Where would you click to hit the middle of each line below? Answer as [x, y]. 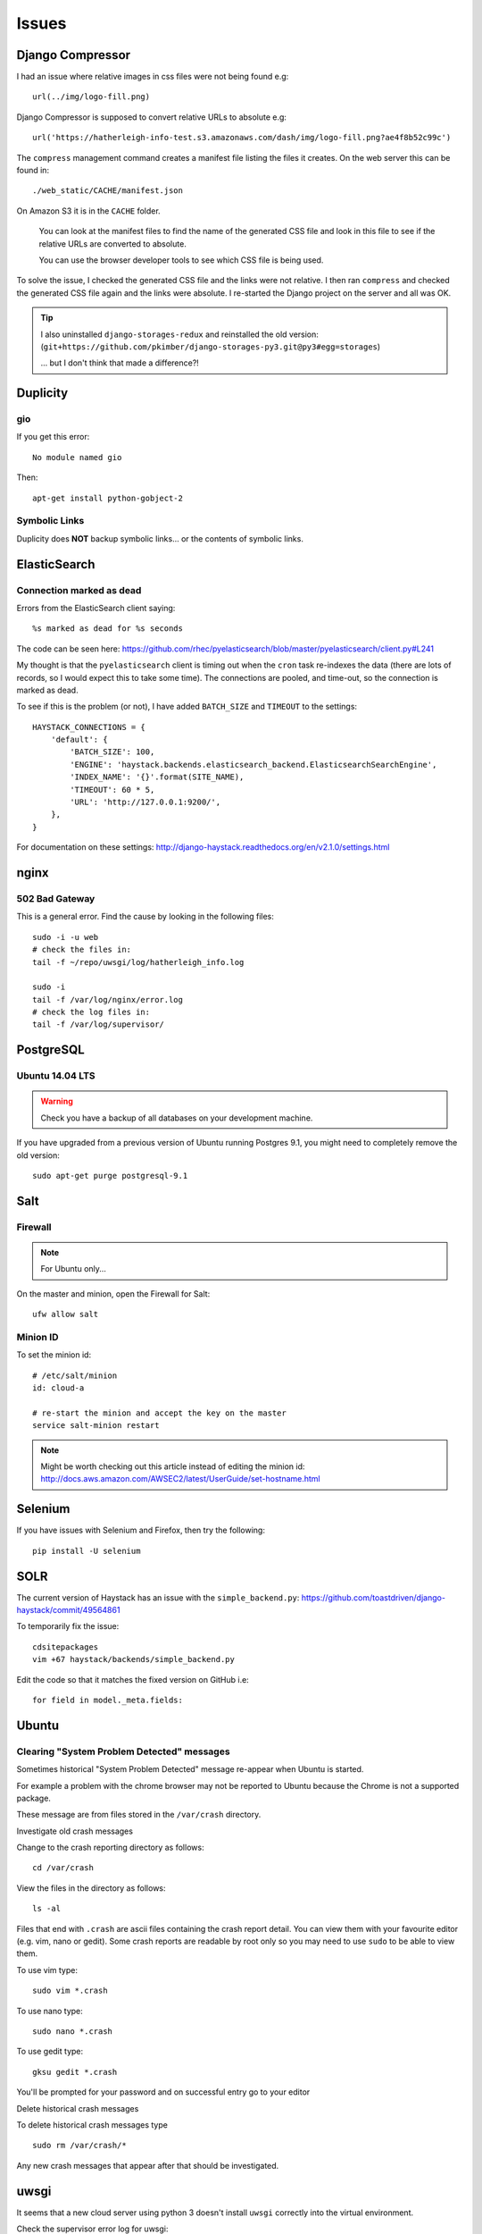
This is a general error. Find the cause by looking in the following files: [145, 917]
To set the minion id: [54, 1355]
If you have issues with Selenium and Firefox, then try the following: [141, 1530]
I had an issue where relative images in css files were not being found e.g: [153, 77]
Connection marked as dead [79, 590]
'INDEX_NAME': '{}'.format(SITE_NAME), [157, 777]
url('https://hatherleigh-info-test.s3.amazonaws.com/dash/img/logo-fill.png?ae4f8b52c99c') [242, 138]
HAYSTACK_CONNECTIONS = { [89, 727]
